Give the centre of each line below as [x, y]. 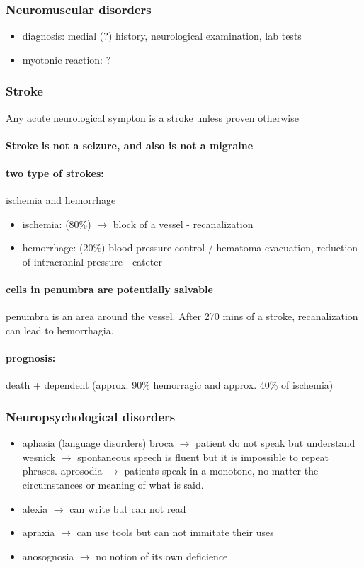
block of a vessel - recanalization [183, 223]
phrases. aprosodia [62, 471]
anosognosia [48, 556]
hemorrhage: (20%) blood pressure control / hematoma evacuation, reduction [190, 248]
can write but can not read [128, 508]
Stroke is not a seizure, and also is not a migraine [130, 145]
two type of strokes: [55, 173]
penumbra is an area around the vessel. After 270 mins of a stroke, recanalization [182, 316]
